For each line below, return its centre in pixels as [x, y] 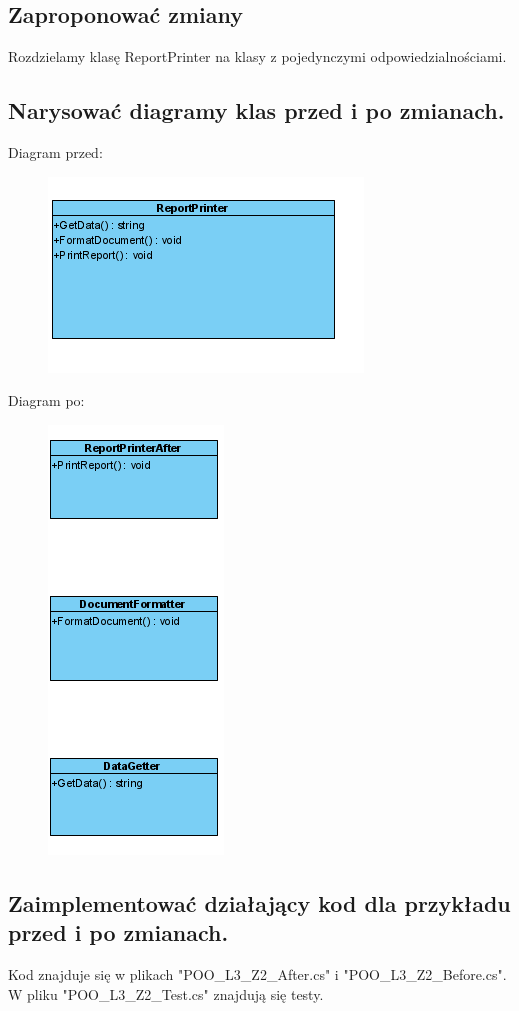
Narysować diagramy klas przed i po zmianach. [256, 110]
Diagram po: [46, 400]
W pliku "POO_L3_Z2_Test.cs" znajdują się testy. [166, 993]
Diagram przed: [55, 152]
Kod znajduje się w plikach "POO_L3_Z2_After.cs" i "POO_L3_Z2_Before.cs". [257, 973]
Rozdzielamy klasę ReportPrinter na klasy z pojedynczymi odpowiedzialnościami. [257, 56]
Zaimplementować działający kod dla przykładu [259, 902]
